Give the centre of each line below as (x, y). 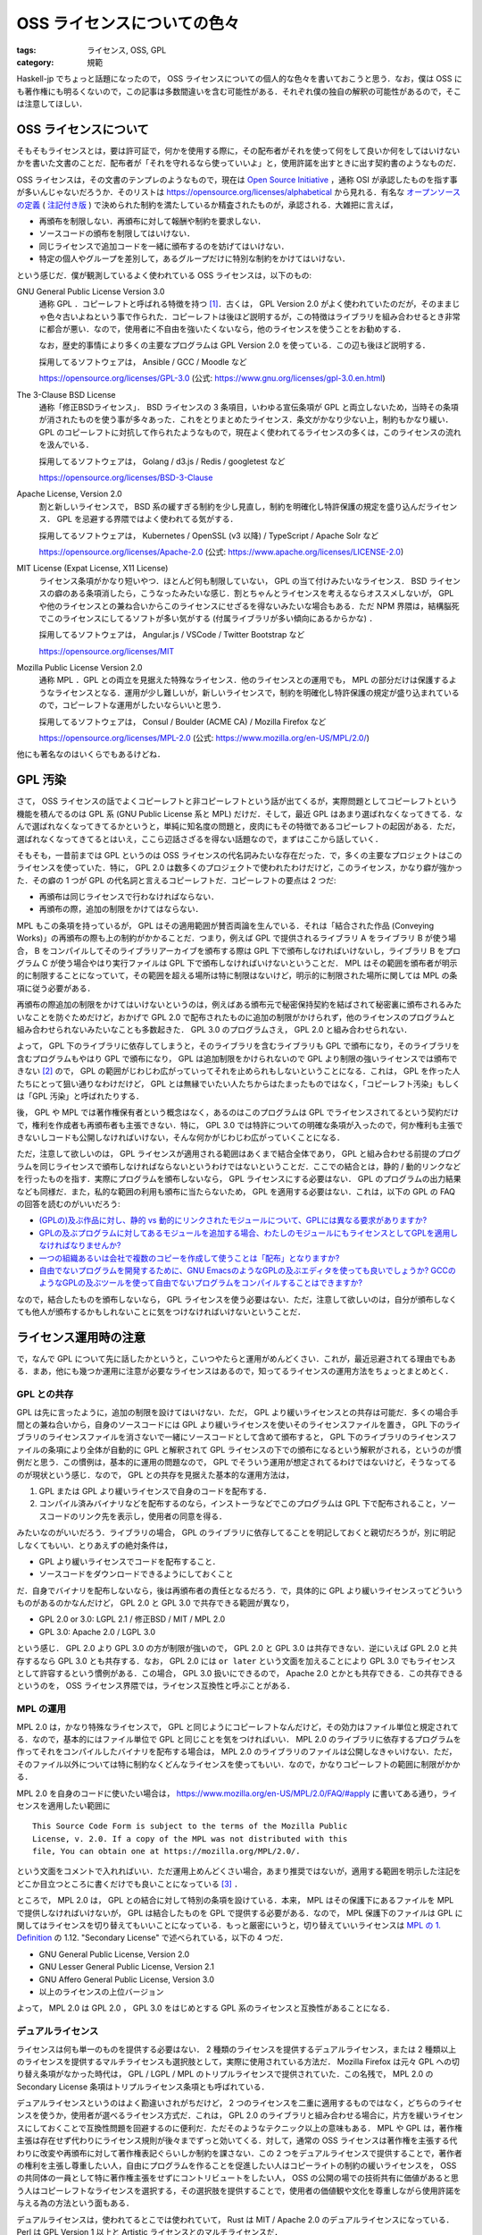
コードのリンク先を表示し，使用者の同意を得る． (136, 1516)
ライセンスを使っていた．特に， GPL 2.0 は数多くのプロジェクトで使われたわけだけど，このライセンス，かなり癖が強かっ (240, 868)
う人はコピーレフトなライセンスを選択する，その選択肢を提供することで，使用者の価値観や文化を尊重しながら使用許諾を (239, 2190)
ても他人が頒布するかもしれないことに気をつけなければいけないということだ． (161, 1312)
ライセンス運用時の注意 (81, 1337)
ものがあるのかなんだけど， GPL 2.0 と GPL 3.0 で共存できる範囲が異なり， (155, 1603)
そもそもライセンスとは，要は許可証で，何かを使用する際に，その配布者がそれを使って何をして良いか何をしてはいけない (238, 151)
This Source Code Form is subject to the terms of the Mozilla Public (190, 1826)
